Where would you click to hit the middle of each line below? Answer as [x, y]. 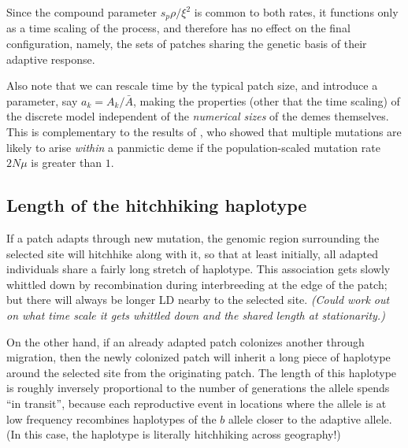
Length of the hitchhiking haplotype [157, 205]
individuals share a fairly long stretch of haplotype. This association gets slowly [198, 269]
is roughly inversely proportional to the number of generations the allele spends [198, 388]
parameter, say [42, 100]
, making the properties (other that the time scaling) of [266, 100]
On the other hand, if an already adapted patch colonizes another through [185, 341]
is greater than [66, 163]
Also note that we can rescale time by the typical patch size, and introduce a [192, 85]
